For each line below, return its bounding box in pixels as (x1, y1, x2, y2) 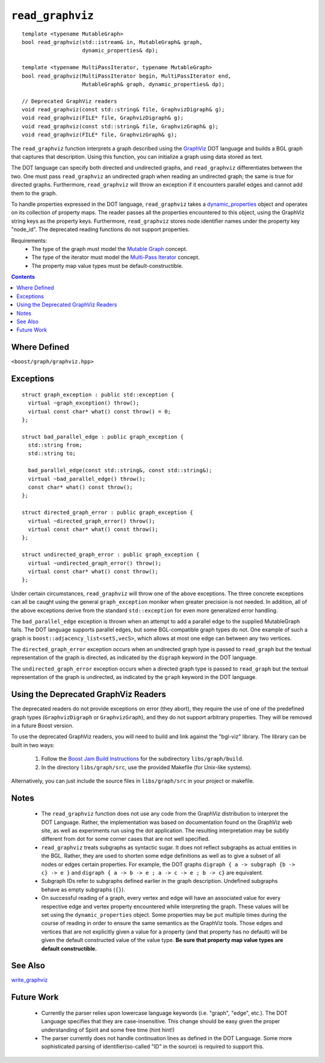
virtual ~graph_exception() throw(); (28, 400, 140, 406)
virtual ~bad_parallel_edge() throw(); (28, 476, 146, 482)
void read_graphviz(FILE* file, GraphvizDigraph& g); (22, 114, 184, 122)
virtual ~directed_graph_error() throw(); (28, 518, 156, 524)
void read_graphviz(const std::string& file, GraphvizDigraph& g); (22, 106, 225, 113)
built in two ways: (11, 741, 55, 749)
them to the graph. (11, 190, 57, 197)
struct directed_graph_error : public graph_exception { (22, 509, 194, 516)
